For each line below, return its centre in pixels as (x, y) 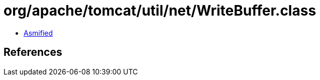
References (33, 52)
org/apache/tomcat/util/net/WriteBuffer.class (160, 11)
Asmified (38, 33)
